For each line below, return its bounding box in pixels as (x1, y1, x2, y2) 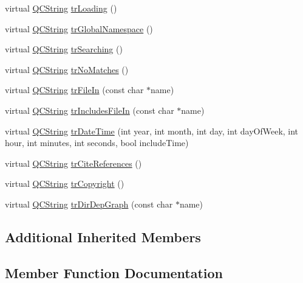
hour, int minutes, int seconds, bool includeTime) (5, 136, 189, 149)
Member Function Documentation (5, 263, 223, 282)
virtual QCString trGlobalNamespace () (5, 22, 153, 35)
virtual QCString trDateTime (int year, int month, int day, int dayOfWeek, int (5, 124, 299, 137)
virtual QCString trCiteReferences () (5, 156, 142, 169)
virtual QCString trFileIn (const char (5, 83, 144, 96)
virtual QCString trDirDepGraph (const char (5, 197, 173, 210)
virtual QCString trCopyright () (5, 177, 124, 190)
